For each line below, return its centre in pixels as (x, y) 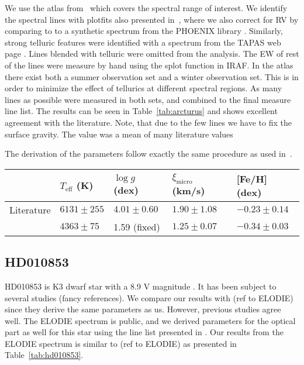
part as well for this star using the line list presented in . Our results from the (144, 332)
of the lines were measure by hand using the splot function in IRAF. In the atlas (149, 65)
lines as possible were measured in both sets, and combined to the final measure (148, 99)
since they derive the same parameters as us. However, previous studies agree (143, 309)
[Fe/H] (252, 178)
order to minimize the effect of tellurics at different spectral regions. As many (144, 88)
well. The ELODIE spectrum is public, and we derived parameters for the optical (150, 320)
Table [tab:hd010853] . (44, 355)
